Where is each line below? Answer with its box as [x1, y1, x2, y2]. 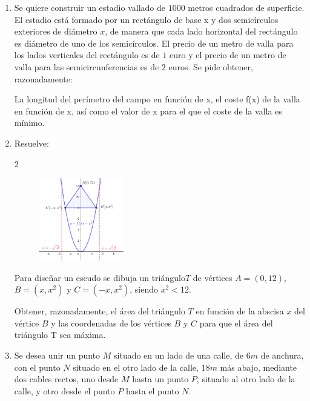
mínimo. [14, 116, 45, 129]
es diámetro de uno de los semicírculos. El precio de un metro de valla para [14, 36, 294, 49]
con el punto [14, 360, 61, 373]
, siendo [130, 283, 158, 296]
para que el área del [199, 316, 273, 329]
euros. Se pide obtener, [168, 60, 253, 73]
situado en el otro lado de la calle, [73, 360, 199, 373]
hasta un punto [132, 373, 189, 385]
